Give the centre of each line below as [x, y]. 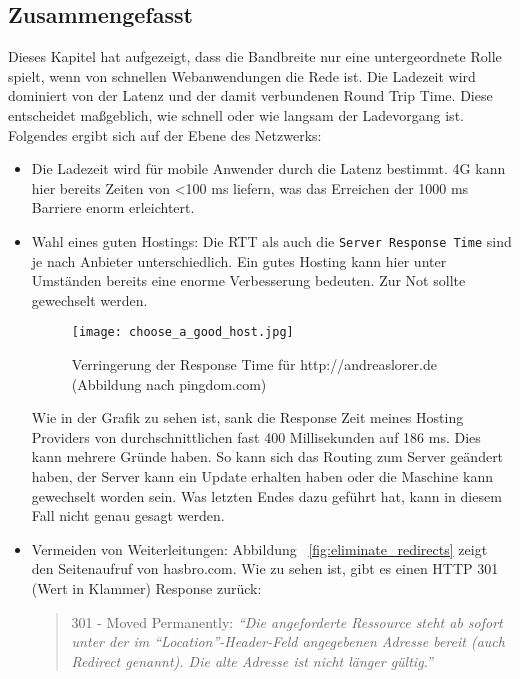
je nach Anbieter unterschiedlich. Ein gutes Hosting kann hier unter [239, 260]
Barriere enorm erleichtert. [113, 207]
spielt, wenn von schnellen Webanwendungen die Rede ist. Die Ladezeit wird [242, 75]
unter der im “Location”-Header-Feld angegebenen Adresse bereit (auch [288, 641]
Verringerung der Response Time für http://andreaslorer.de [254, 364]
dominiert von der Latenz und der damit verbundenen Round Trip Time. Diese [250, 95]
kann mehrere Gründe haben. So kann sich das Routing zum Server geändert [267, 456]
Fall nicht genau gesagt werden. [128, 515]
